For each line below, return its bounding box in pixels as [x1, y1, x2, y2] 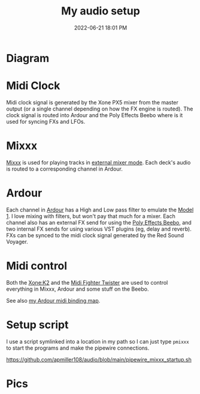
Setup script [6, 318, 69, 332]
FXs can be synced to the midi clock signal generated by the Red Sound [6, 231, 184, 238]
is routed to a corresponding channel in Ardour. [6, 165, 123, 172]
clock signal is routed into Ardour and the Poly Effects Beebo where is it [6, 111, 183, 118]
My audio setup [60, 4, 141, 18]
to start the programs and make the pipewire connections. [6, 344, 150, 351]
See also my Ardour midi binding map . [6, 297, 101, 304]
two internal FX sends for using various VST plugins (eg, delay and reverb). [6, 225, 192, 232]
